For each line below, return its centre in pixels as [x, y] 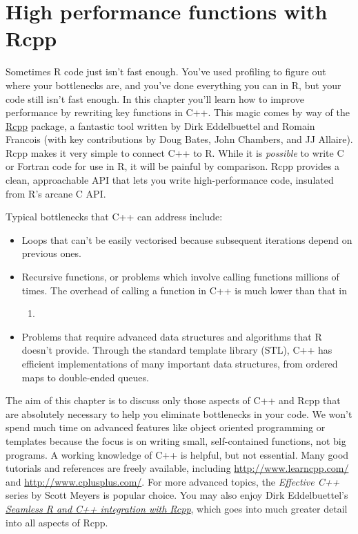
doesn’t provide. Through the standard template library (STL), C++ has [177, 350]
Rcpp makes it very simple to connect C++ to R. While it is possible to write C [175, 152]
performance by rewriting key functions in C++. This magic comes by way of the [178, 112]
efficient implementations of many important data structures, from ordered [180, 363]
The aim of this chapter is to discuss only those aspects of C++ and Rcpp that [173, 400]
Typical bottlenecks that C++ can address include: [114, 217]
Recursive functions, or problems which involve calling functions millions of [180, 277]
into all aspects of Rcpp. [57, 522]
